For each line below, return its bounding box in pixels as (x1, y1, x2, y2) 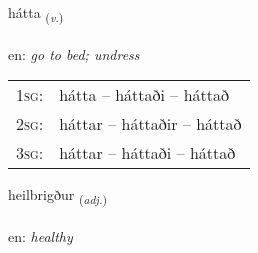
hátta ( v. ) (8, 2, 64, 25)
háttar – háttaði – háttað (59, 141, 236, 165)
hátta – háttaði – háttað (59, 83, 230, 107)
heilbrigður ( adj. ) (8, 184, 108, 208)
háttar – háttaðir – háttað (59, 112, 242, 136)
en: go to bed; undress (8, 43, 140, 64)
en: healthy (8, 226, 73, 247)
